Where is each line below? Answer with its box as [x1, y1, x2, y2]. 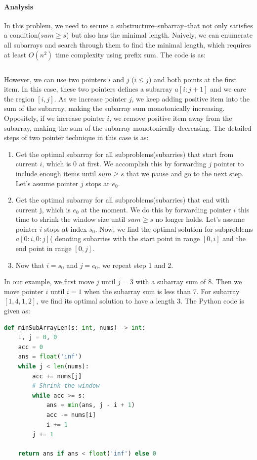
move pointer [4, 286, 43, 296]
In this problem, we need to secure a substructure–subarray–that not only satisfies [4, 20, 253, 30]
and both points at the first [153, 74, 237, 84]
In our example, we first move [4, 276, 94, 287]
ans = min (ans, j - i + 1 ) [46, 402, 135, 409]
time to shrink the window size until [15, 214, 126, 224]
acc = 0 [18, 343, 43, 351]
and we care [210, 84, 246, 94]
